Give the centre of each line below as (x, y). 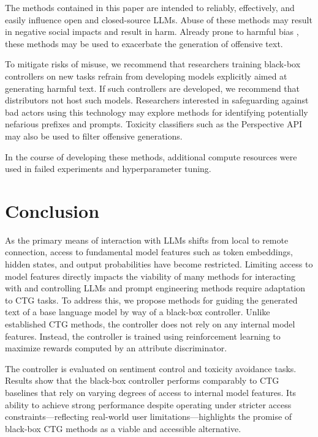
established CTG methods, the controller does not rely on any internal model (150, 324)
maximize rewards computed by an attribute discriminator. (116, 348)
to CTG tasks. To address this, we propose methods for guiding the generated (151, 300)
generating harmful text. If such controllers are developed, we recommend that (153, 88)
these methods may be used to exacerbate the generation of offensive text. (144, 43)
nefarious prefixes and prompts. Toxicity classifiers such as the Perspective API (154, 124)
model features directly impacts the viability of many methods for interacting (150, 276)
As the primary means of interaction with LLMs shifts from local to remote (147, 240)
